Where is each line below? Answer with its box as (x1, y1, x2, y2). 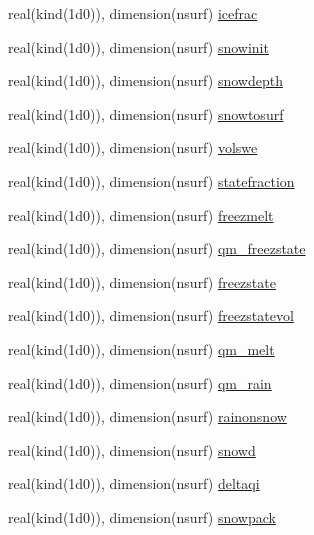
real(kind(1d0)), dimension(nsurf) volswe (8, 137, 258, 158)
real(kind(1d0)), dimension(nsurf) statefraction (8, 170, 295, 191)
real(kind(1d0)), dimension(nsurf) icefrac (8, 3, 258, 23)
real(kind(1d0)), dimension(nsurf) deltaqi (8, 473, 260, 494)
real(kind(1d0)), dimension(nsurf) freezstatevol (8, 305, 294, 326)
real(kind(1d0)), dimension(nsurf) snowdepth (8, 70, 283, 91)
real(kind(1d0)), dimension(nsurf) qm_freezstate (8, 238, 306, 259)
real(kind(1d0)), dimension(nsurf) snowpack (8, 506, 276, 527)
